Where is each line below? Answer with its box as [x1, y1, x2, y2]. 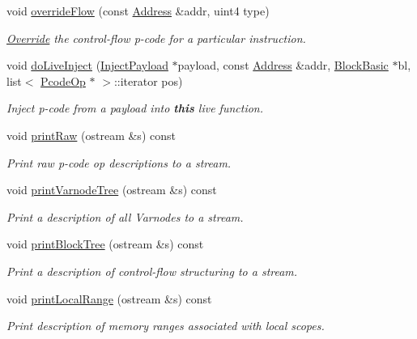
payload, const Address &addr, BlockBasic [177, 57, 389, 74]
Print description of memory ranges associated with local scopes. [6, 317, 325, 334]
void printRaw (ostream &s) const [6, 126, 176, 143]
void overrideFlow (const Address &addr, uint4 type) [6, 2, 270, 19]
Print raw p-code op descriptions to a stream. [6, 154, 232, 171]
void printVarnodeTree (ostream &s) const [6, 181, 217, 198]
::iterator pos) [113, 72, 183, 89]
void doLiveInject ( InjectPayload [6, 57, 168, 74]
